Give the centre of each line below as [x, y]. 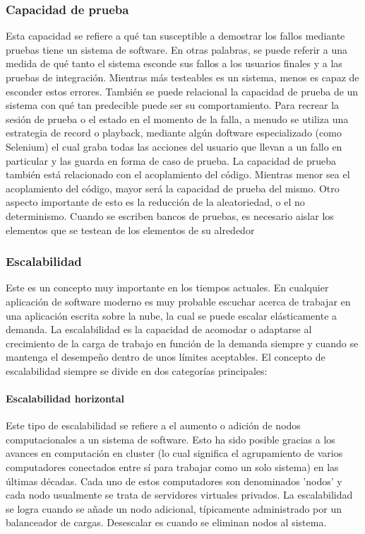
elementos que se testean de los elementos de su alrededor [130, 230]
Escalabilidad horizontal [65, 399]
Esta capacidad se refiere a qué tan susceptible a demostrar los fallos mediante [175, 36]
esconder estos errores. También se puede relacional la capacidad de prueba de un [182, 91]
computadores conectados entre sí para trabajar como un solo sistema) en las [172, 467]
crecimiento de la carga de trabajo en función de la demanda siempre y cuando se [182, 343]
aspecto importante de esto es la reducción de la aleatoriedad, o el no [155, 202]
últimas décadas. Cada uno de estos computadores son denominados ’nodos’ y [174, 481]
